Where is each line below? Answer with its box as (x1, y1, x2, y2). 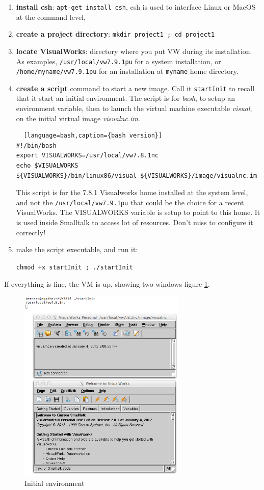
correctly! (16, 227, 46, 237)
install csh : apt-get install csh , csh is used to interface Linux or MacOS (16, 2, 256, 12)
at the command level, (16, 11, 86, 22)
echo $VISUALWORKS (16, 162, 78, 170)
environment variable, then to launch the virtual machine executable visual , (16, 103, 252, 114)
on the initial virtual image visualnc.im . (16, 113, 140, 123)
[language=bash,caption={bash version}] (23, 132, 163, 140)
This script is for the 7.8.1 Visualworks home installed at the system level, (16, 187, 248, 198)
